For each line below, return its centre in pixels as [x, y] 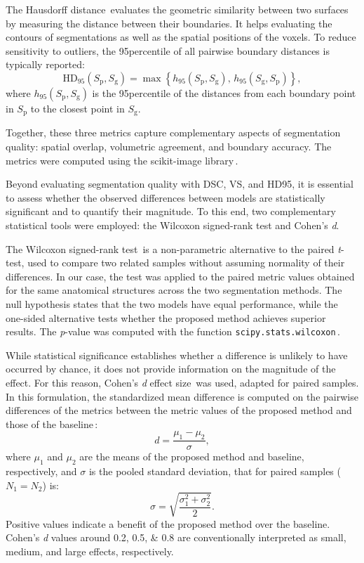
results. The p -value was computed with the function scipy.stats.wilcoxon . [173, 331]
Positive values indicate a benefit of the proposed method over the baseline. [168, 523]
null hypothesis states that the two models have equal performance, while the [172, 303]
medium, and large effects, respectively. [90, 551]
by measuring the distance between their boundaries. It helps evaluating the [169, 23]
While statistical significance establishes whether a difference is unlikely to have [177, 355]
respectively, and [41, 471]
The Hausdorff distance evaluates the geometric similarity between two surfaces [177, 9]
